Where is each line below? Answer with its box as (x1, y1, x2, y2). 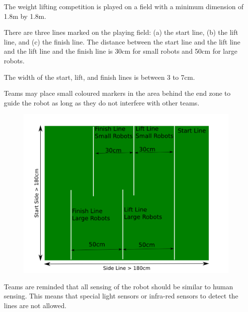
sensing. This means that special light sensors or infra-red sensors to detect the (4, 291, 238, 301)
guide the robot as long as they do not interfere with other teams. (4, 97, 200, 107)
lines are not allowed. (4, 300, 67, 310)
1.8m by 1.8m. (4, 11, 46, 21)
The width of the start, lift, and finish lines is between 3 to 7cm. (4, 72, 195, 82)
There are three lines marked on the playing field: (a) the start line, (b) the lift (4, 27, 238, 37)
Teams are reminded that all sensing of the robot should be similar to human (4, 281, 233, 291)
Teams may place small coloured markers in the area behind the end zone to (4, 88, 231, 98)
